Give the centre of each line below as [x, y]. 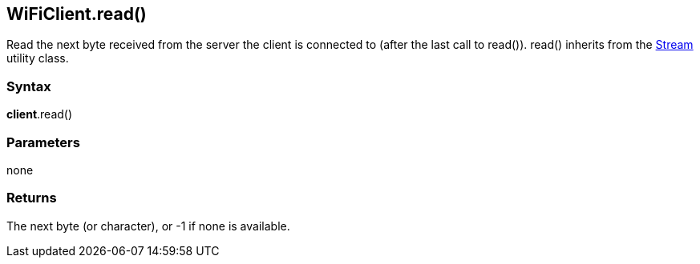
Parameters [43, 142]
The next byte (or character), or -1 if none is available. [148, 226]
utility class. [38, 58]
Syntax [29, 86]
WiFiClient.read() [77, 14]
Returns [32, 198]
